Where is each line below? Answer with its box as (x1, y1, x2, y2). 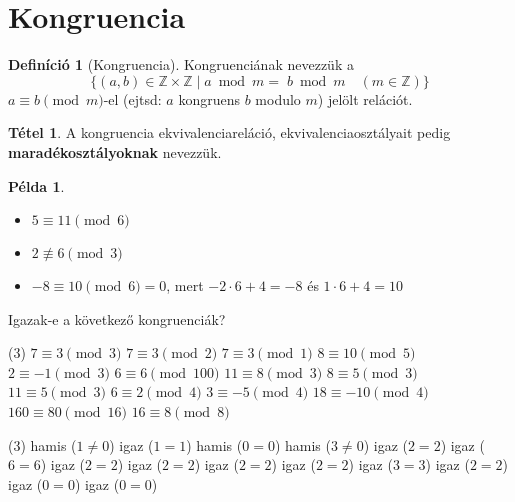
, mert (166, 275, 204, 296)
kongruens (178, 88, 240, 109)
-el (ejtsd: (103, 88, 162, 109)
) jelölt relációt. (317, 88, 413, 109)
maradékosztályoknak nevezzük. (8, 141, 222, 162)
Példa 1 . (8, 175, 65, 196)
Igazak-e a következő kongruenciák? (8, 308, 226, 329)
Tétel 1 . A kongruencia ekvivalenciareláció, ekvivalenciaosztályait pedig (8, 122, 451, 143)
